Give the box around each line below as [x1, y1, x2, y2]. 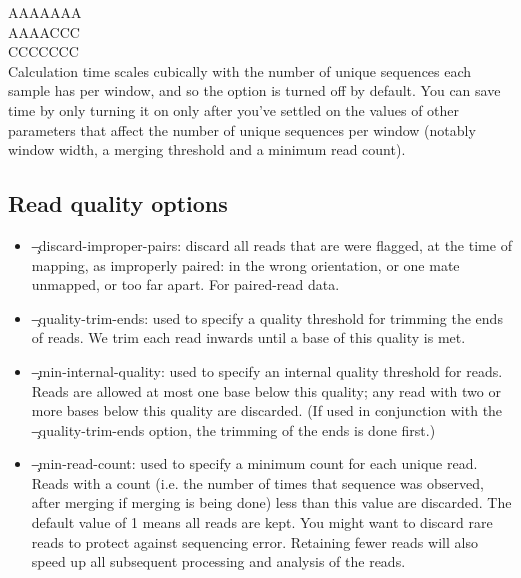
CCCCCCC [8, 41, 79, 62]
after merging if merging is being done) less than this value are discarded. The [31, 492, 512, 513]
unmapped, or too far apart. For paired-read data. [31, 274, 340, 295]
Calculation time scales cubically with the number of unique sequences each [8, 60, 472, 81]
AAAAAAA [8, 2, 82, 22]
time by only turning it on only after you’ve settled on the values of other [8, 99, 460, 120]
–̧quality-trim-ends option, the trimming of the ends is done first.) [31, 419, 436, 440]
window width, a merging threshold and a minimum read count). [8, 139, 406, 160]
